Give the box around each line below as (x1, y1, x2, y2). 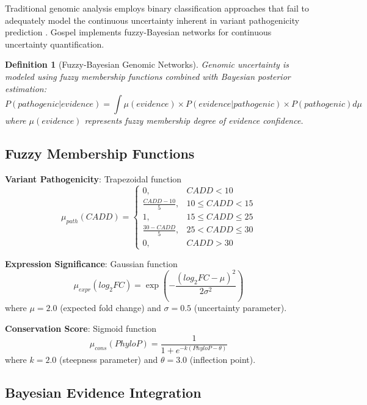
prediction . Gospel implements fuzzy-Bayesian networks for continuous (5, 26, 272, 38)
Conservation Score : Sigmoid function (5, 321, 157, 334)
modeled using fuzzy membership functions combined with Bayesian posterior (5, 70, 291, 82)
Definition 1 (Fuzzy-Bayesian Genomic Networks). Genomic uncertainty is (5, 58, 289, 71)
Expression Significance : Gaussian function (5, 257, 178, 270)
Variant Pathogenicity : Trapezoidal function (5, 172, 182, 185)
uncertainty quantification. (5, 37, 104, 50)
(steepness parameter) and (59, 353, 158, 365)
